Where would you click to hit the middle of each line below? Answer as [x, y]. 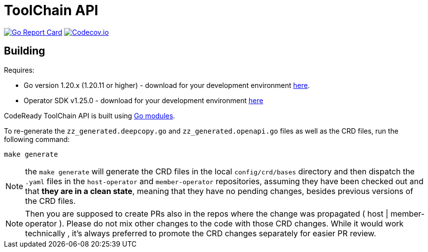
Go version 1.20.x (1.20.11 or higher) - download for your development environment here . [167, 85]
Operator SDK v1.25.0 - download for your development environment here [144, 100]
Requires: [19, 70]
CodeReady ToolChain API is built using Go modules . [90, 115]
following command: [37, 139]
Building [25, 51]
